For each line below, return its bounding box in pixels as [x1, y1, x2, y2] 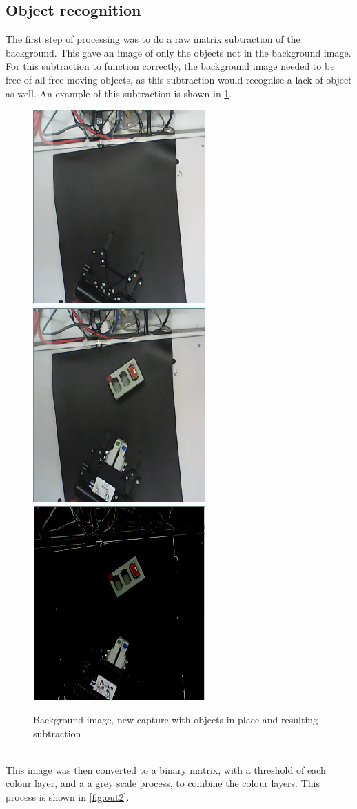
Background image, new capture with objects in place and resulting [33, 712, 318, 726]
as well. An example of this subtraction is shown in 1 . [6, 86, 232, 100]
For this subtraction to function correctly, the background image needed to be [6, 59, 335, 73]
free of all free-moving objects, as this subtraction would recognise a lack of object [6, 72, 352, 86]
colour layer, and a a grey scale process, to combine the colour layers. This [6, 776, 320, 790]
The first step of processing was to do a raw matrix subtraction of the [6, 32, 300, 46]
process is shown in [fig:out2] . [6, 789, 130, 803]
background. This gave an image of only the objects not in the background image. [6, 45, 351, 59]
